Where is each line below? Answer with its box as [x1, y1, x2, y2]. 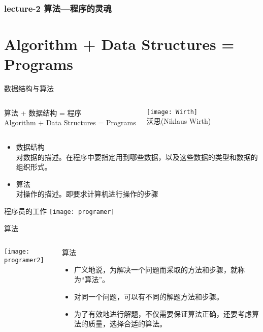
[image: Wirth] [146, 108, 198, 116]
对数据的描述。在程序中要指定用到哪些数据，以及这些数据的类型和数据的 [16, 151, 258, 162]
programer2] [4, 256, 44, 264]
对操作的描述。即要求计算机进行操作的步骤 [16, 188, 158, 199]
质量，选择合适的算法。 [88, 318, 167, 329]
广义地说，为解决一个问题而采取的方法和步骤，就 [74, 264, 238, 274]
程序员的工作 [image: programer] [4, 205, 115, 216]
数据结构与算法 [4, 83, 54, 94]
